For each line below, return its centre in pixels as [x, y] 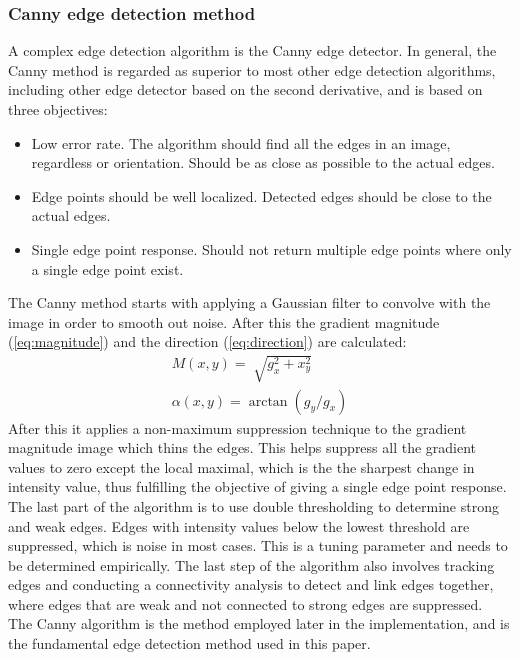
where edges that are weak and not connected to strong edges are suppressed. [245, 603]
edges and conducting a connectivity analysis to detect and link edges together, [251, 584]
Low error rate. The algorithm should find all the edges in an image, [241, 142]
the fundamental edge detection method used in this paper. [189, 643]
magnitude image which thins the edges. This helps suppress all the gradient [242, 447]
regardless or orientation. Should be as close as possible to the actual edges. [263, 162]
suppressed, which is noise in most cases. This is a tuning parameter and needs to [258, 545]
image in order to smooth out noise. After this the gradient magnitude [224, 321]
